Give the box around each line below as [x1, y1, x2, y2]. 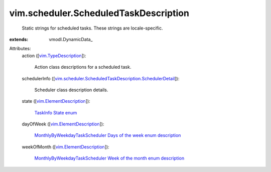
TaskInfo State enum [34, 109, 77, 115]
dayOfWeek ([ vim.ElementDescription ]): [22, 121, 104, 127]
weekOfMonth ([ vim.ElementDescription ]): [22, 143, 110, 150]
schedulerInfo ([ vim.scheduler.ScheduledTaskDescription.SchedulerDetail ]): [22, 75, 180, 81]
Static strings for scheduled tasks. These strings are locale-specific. [22, 25, 163, 31]
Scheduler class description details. [34, 87, 108, 93]
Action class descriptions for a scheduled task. [34, 64, 131, 70]
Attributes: [9, 46, 31, 52]
